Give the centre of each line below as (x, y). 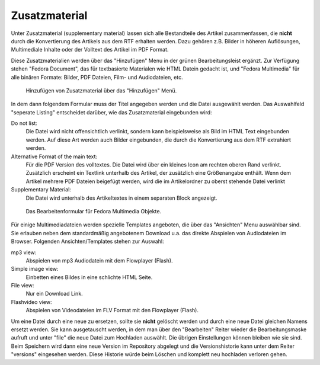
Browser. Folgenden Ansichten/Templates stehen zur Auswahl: (87, 241)
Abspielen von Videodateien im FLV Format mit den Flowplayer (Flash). (112, 310)
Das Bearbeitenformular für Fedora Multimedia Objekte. (94, 211)
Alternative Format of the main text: (54, 156)
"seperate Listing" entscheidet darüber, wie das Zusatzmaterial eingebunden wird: (112, 112)
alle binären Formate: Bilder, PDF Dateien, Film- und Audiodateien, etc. (97, 77)
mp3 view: (24, 252)
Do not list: (24, 123)
